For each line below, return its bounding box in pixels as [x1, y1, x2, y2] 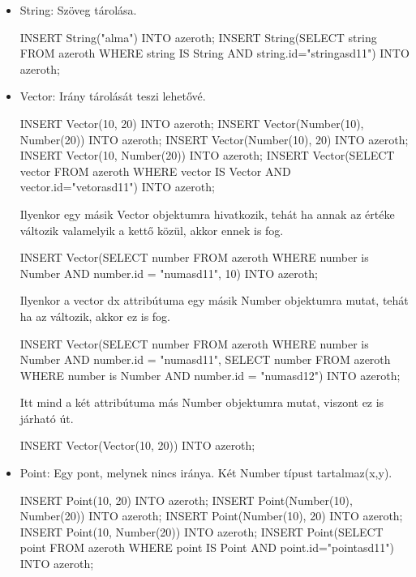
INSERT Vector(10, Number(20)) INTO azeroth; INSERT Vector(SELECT [19, 147, 395, 164]
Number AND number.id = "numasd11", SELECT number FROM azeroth [19, 351, 391, 368]
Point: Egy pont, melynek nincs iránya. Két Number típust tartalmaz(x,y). [19, 464, 392, 481]
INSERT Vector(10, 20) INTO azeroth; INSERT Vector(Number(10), [19, 114, 364, 131]
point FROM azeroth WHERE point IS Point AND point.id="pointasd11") [19, 539, 394, 556]
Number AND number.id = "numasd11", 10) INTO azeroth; [19, 264, 318, 281]
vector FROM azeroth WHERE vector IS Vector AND [19, 162, 291, 179]
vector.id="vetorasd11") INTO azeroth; [19, 178, 215, 195]
